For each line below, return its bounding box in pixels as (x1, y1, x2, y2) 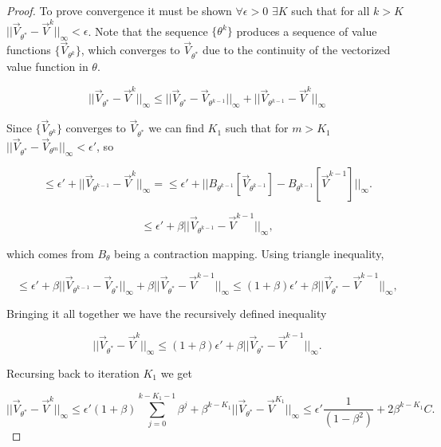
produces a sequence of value (236, 22, 377, 39)
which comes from (6, 245, 94, 261)
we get (160, 364, 192, 381)
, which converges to (81, 41, 180, 58)
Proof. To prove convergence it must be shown (6, 2, 232, 18)
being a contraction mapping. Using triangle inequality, (114, 245, 384, 261)
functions (6, 41, 51, 58)
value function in (6, 58, 89, 75)
